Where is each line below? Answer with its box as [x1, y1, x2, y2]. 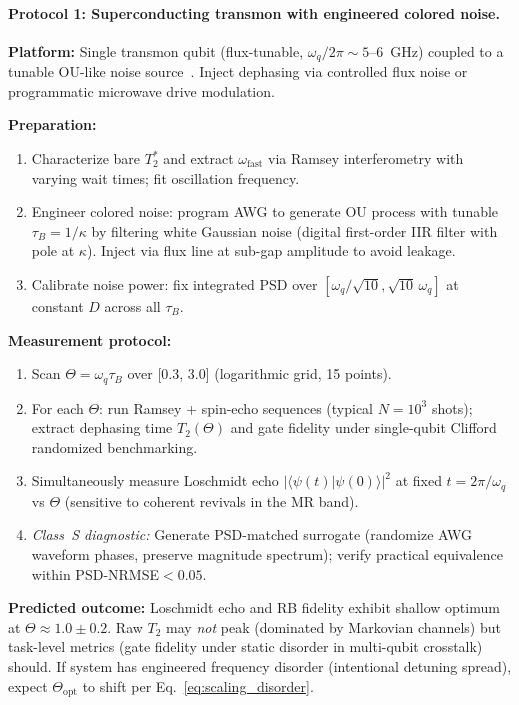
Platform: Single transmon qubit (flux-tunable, [8, 40, 304, 61]
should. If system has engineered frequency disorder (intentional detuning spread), [8, 656, 512, 677]
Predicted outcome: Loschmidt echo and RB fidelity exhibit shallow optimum [8, 597, 500, 618]
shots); [431, 397, 473, 418]
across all [104, 296, 161, 316]
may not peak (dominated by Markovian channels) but [166, 616, 501, 637]
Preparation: [8, 114, 97, 135]
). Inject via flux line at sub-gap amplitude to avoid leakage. [86, 240, 456, 261]
